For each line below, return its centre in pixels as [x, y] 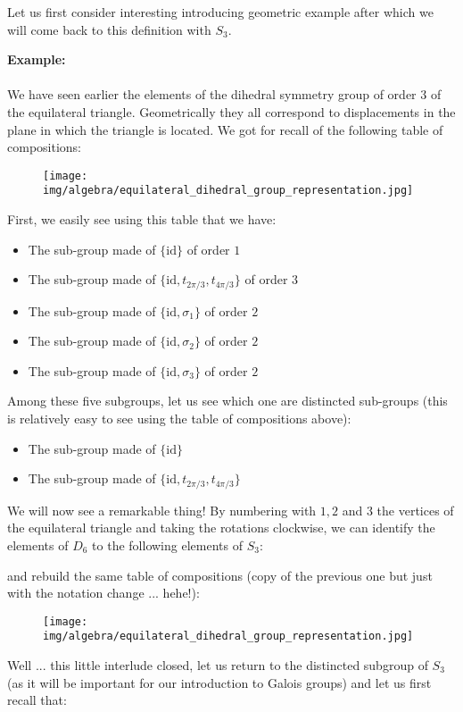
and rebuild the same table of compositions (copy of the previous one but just [220, 575]
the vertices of [415, 510]
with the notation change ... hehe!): [103, 593]
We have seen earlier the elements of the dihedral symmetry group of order [212, 94]
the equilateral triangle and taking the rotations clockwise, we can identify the [221, 528]
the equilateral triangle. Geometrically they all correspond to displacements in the [231, 111]
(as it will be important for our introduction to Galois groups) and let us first [219, 682]
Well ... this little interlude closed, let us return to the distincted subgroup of [218, 665]
